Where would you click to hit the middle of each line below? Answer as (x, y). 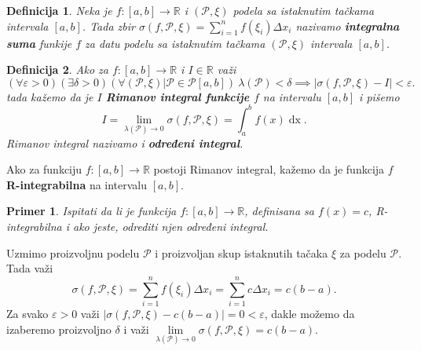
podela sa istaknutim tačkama (304, 10)
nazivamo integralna (348, 26)
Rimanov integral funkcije (178, 96)
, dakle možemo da (309, 313)
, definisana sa (279, 211)
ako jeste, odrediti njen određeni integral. (170, 227)
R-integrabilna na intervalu (77, 184)
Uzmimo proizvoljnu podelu (73, 252)
